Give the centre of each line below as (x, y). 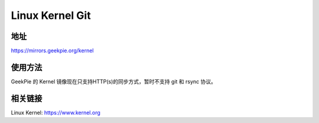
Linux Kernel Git (51, 15)
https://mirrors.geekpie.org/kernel (52, 51)
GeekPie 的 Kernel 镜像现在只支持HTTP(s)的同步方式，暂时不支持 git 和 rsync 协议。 (114, 81)
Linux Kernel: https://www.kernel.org (56, 112)
